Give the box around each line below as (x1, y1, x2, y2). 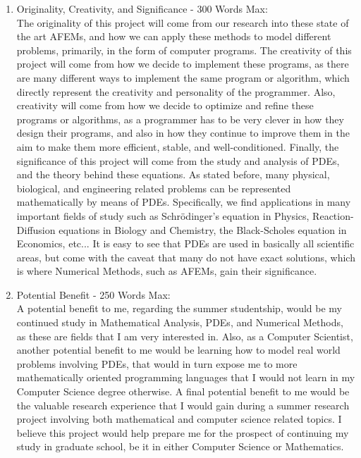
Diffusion (16, 222, 56, 237)
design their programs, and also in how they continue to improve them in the (16, 125, 350, 140)
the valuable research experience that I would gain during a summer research (16, 397, 350, 412)
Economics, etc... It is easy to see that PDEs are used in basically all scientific (16, 236, 355, 251)
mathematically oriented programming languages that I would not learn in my (16, 370, 355, 385)
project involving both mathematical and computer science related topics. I (16, 411, 342, 426)
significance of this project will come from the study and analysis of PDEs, (16, 153, 340, 168)
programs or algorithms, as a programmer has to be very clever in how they (16, 111, 344, 126)
